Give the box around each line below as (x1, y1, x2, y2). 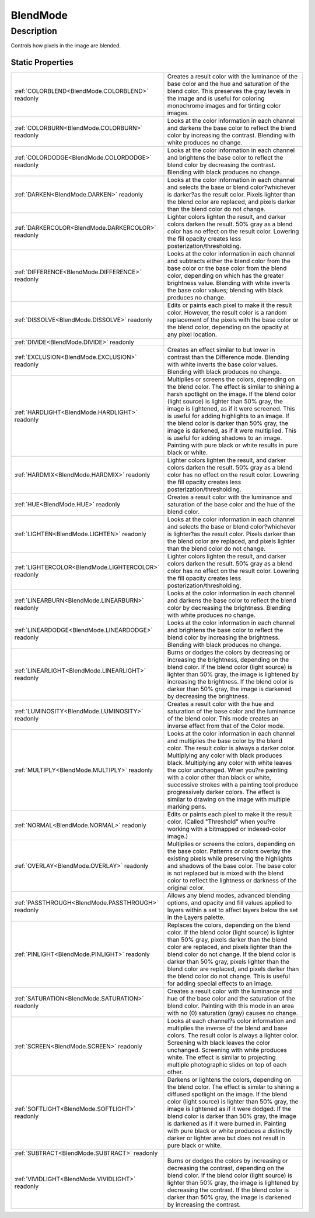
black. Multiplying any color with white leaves (167, 759, 292, 767)
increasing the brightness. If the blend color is (167, 678, 294, 686)
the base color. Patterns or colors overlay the (167, 847, 291, 855)
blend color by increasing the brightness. (167, 633, 280, 641)
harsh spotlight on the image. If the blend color (167, 390, 296, 398)
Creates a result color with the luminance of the (167, 73, 297, 81)
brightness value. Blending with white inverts (167, 279, 291, 287)
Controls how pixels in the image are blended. (10, 42, 121, 49)
